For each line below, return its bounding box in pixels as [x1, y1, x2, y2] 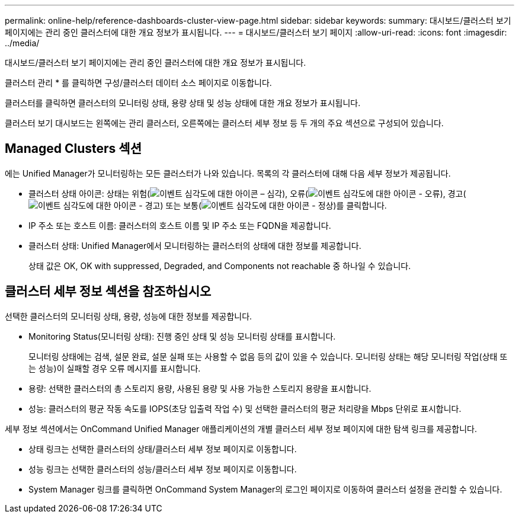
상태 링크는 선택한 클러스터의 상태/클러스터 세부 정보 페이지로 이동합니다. [28, 443, 297, 454]
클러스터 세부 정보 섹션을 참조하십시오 [5, 284, 212, 299]
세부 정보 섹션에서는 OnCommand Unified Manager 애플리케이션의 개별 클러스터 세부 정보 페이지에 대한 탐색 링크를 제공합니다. [5, 423, 477, 434]
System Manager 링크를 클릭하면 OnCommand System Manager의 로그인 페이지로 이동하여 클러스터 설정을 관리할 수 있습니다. [28, 484, 502, 494]
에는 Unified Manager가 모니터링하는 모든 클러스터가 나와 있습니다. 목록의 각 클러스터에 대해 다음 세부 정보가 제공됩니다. [5, 168, 451, 178]
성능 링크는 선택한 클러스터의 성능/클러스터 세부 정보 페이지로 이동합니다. [28, 463, 297, 474]
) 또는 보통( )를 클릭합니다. [160, 200, 387, 210]
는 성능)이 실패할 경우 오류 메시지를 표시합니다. [28, 363, 201, 373]
